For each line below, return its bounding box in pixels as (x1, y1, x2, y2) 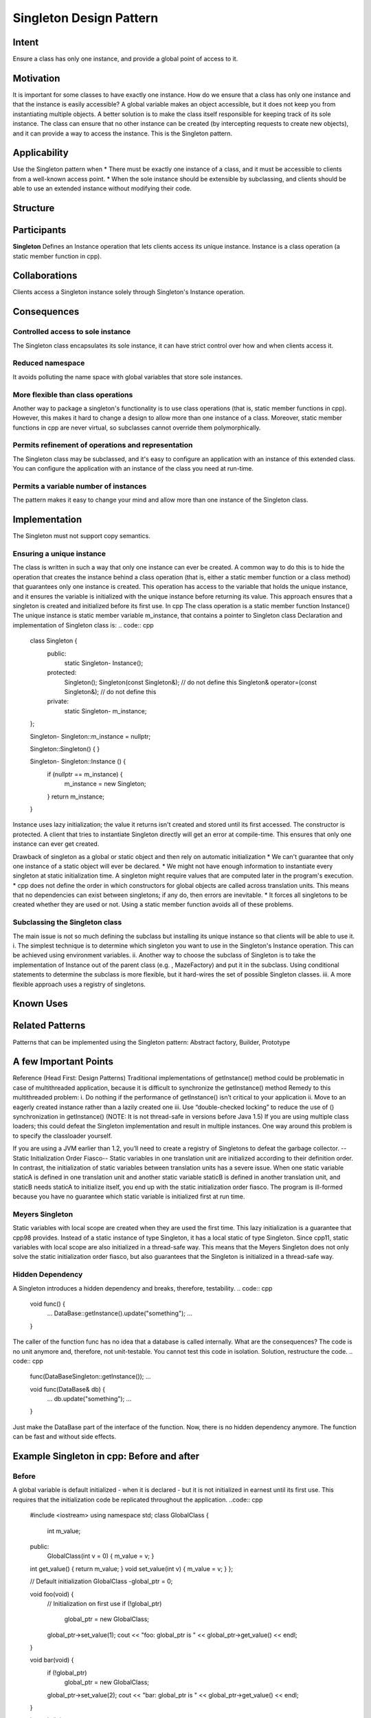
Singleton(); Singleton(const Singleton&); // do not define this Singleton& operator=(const (64, 678, 317, 687)
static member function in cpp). (12, 252, 102, 260)
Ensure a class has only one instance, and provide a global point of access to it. (12, 55, 238, 63)
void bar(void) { (30, 1656, 74, 1664)
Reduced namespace (12, 358, 85, 368)
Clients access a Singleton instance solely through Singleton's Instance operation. (12, 288, 245, 296)
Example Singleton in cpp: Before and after (12, 1451, 200, 1462)
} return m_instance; (47, 792, 104, 801)
